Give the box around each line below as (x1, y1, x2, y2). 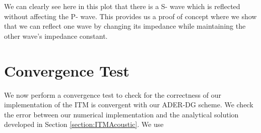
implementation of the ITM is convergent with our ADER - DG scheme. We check (4, 99, 253, 110)
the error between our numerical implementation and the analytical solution (4, 109, 239, 119)
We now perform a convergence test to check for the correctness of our (4, 89, 221, 100)
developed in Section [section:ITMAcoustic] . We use (4, 119, 164, 129)
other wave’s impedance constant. (4, 30, 108, 41)
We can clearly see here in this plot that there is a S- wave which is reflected (4, 1, 240, 11)
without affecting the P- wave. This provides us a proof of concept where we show (4, 11, 257, 21)
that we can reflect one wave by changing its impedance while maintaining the (4, 21, 246, 31)
